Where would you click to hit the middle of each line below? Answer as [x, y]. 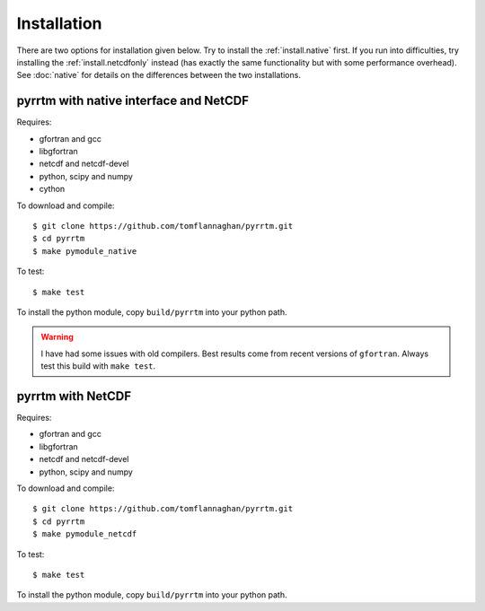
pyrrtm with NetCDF [74, 396]
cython [52, 189]
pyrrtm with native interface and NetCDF [133, 101]
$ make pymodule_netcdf [85, 534]
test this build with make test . [98, 366]
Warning [57, 337]
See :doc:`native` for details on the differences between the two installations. [159, 75]
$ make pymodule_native [85, 251]
